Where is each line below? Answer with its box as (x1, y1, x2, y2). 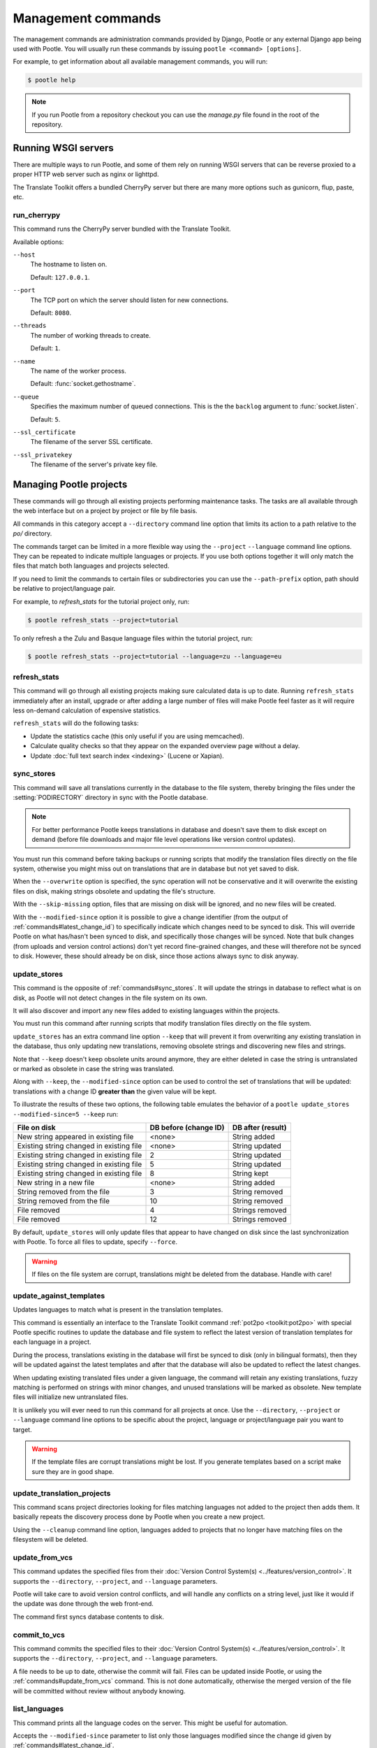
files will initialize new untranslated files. (13, 1393, 128, 1401)
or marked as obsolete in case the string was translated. (13, 1065, 175, 1073)
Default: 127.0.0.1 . (30, 273, 90, 281)
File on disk (17, 1123, 56, 1132)
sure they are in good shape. (31, 1467, 114, 1475)
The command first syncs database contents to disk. (13, 1612, 164, 1621)
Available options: (13, 238, 64, 246)
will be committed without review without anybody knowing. (13, 1686, 186, 1695)
